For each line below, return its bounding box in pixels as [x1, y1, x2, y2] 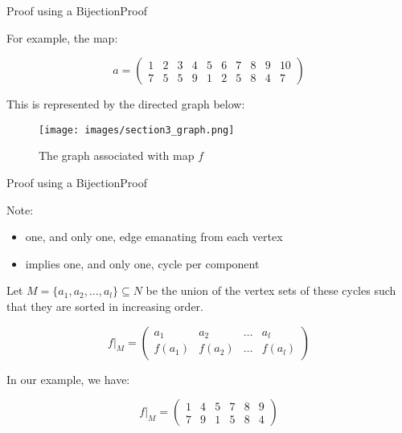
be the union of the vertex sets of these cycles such [146, 282, 396, 299]
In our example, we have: [6, 370, 130, 387]
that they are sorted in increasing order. [6, 298, 203, 314]
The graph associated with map [39, 147, 195, 164]
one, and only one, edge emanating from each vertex [25, 228, 283, 245]
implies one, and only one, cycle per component [25, 255, 260, 272]
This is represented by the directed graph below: [6, 96, 245, 112]
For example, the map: [6, 29, 118, 46]
